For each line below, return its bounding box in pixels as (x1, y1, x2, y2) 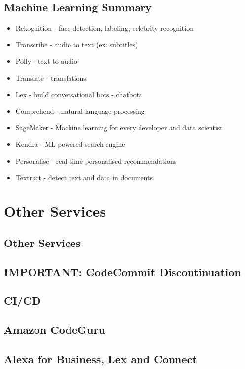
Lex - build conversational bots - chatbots (15, 89, 142, 99)
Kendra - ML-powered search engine (15, 139, 125, 149)
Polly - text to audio (15, 56, 77, 66)
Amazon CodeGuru (4, 322, 105, 337)
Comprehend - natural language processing (15, 106, 145, 116)
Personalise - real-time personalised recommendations (15, 155, 177, 165)
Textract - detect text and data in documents (15, 172, 153, 182)
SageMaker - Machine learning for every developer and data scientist (15, 122, 223, 132)
